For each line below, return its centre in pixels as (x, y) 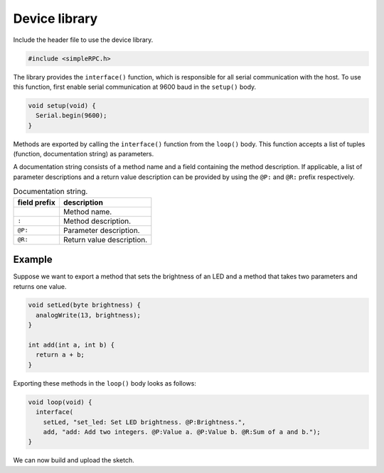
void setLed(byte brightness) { (85, 305)
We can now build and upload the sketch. (74, 460)
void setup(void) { (62, 105)
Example (33, 260)
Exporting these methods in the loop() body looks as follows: (105, 383)
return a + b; (60, 355)
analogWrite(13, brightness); (89, 315)
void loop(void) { (60, 402)
